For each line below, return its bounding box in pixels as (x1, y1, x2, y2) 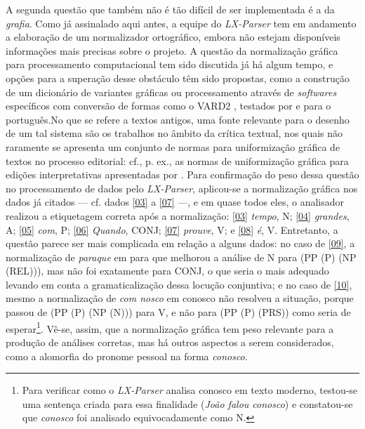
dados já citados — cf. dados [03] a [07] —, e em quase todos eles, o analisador (6, 194, 345, 209)
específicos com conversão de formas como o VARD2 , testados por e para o (6, 98, 331, 113)
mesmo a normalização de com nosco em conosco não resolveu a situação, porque (6, 291, 354, 305)
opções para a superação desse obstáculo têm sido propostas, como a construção (6, 70, 350, 85)
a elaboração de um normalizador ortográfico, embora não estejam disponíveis (6, 29, 340, 44)
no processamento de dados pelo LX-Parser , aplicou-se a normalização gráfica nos (6, 180, 358, 195)
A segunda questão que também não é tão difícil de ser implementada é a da (6, 2, 335, 16)
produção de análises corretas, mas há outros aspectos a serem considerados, (6, 334, 334, 349)
